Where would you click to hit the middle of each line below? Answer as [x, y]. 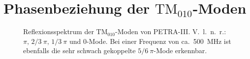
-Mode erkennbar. [180, 50]
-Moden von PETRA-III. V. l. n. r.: [171, 31]
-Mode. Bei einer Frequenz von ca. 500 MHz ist [159, 41]
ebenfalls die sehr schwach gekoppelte [79, 50]
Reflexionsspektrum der [59, 31]
